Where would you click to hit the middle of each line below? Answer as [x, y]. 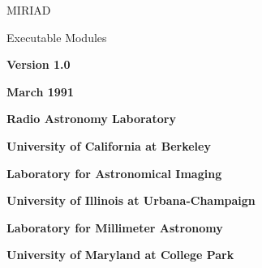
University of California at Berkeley [109, 145]
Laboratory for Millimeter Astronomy [115, 227]
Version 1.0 [39, 64]
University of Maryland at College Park [120, 255]
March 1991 [40, 91]
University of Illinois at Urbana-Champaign [131, 200]
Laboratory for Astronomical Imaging [114, 173]
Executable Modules [57, 37]
